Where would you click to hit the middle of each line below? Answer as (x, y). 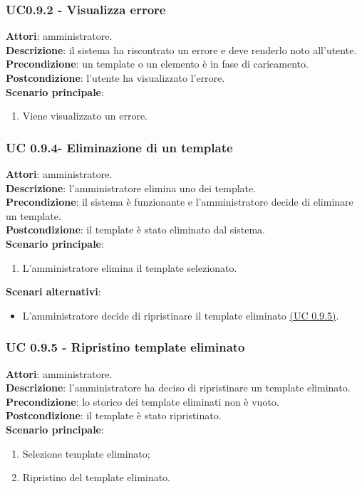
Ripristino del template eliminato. (97, 477)
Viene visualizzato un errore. (85, 116)
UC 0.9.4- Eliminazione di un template (119, 147)
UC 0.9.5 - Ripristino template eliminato (125, 347)
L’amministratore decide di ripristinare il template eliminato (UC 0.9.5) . (181, 315)
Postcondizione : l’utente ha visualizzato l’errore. (115, 78)
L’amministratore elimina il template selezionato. (130, 267)
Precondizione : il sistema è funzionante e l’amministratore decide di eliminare (180, 202)
